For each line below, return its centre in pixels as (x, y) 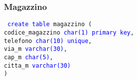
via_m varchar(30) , (36, 49)
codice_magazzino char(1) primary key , (69, 32)
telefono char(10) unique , (48, 41)
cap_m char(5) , (29, 57)
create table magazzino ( (50, 24)
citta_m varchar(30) (38, 65)
